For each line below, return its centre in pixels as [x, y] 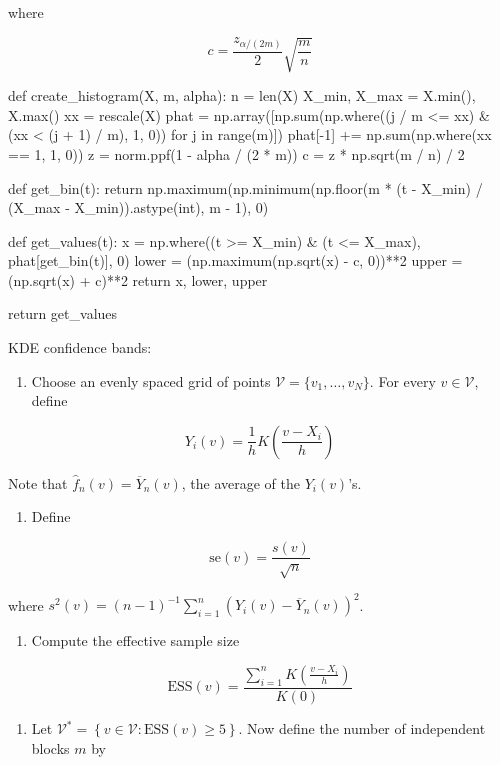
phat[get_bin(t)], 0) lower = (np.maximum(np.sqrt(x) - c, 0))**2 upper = [235, 260]
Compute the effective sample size [135, 640]
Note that [38, 482]
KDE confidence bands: [80, 347]
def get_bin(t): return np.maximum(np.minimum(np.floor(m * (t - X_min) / [245, 187]
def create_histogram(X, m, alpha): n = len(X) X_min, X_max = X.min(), [242, 95]
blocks [50, 747]
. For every [402, 380]
